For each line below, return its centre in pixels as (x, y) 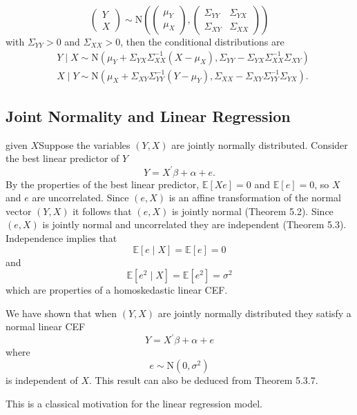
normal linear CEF (46, 326)
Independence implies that (61, 237)
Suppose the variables (85, 144)
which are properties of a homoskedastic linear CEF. (117, 290)
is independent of (42, 379)
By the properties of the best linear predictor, (103, 184)
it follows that (102, 211)
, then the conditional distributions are (202, 41)
